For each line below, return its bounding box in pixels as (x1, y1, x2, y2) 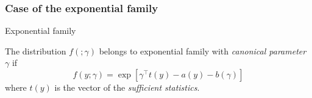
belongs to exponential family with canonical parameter (99, 44, 307, 57)
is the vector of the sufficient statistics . (54, 81, 200, 93)
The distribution (5, 44, 66, 57)
